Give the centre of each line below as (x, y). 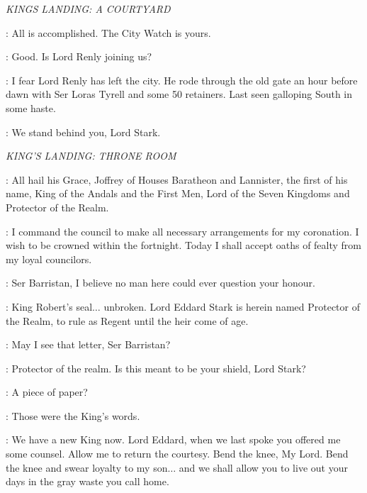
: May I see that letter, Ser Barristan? (88, 344)
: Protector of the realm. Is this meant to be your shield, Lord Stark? (156, 368)
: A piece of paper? (47, 392)
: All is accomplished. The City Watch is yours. (108, 32)
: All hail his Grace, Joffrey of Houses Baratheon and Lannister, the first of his (177, 179)
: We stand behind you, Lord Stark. (83, 132)
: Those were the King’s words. (73, 415)
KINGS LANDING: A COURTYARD (88, 9)
